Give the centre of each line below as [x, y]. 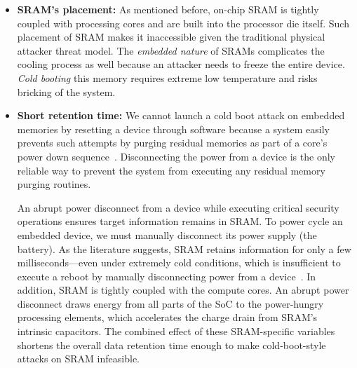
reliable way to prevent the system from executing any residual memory [171, 170]
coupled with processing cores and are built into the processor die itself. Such [183, 23]
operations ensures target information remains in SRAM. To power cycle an [180, 221]
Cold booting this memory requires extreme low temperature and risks [167, 77]
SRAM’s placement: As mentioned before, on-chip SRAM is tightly [168, 9]
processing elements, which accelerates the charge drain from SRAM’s [167, 317]
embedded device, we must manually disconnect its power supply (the [167, 234]
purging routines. [54, 184]
